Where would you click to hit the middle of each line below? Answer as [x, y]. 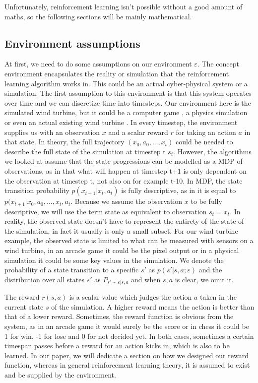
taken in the [218, 297]
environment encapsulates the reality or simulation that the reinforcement [117, 73]
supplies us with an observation [52, 132]
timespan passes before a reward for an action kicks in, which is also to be [117, 346]
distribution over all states [44, 279]
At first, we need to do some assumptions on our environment [98, 64]
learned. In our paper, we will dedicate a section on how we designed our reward [127, 355]
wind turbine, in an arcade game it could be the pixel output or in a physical [122, 250]
